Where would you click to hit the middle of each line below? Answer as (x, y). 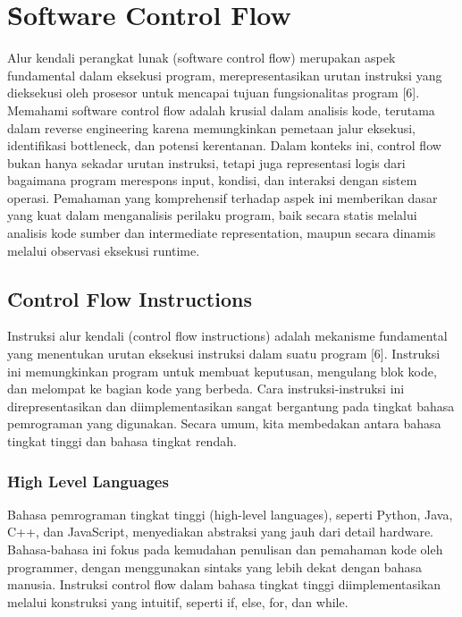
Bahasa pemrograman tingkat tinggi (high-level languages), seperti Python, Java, (230, 514)
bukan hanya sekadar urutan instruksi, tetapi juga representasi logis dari (206, 162)
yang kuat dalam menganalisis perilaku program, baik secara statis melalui (212, 215)
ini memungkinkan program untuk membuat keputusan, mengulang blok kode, (222, 371)
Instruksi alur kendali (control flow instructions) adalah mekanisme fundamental (227, 336)
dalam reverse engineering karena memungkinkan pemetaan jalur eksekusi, (211, 127)
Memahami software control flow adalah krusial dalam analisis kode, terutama (221, 110)
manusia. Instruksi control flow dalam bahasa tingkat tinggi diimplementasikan (224, 584)
